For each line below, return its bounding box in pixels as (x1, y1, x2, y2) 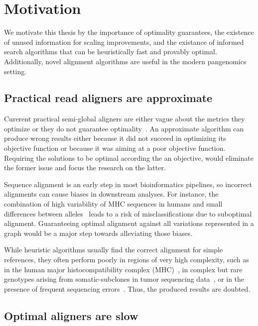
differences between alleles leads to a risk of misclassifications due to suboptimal (4, 208, 252, 218)
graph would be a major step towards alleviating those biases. (4, 227, 193, 238)
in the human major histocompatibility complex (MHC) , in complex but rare (4, 264, 243, 274)
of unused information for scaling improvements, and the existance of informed (4, 36, 244, 47)
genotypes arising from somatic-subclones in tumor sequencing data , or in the (4, 274, 245, 284)
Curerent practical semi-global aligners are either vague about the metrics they (4, 113, 245, 124)
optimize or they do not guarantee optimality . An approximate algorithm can (4, 123, 244, 133)
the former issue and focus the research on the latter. (4, 162, 166, 173)
